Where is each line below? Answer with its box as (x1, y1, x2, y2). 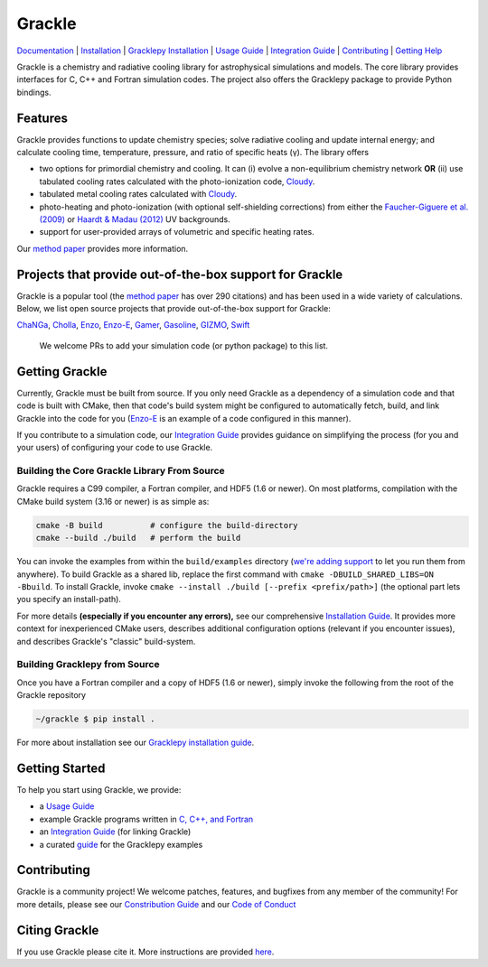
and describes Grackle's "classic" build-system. (16, 636, 196, 646)
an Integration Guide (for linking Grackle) (39, 826, 192, 837)
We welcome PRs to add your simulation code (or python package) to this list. (39, 339, 329, 351)
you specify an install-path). (16, 594, 122, 605)
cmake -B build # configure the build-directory (35, 520, 298, 530)
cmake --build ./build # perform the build (35, 533, 241, 544)
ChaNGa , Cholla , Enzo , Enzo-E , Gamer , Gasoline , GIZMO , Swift (16, 320, 250, 330)
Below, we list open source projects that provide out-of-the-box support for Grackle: (16, 303, 332, 314)
